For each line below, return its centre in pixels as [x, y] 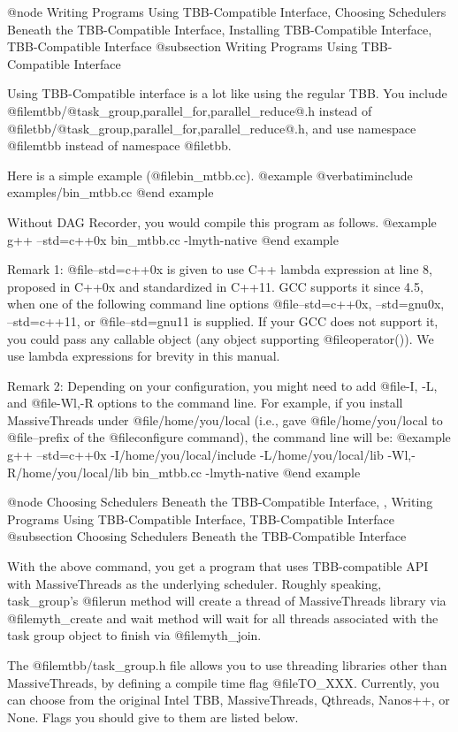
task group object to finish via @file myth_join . [134, 635]
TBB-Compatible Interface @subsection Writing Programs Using [183, 46]
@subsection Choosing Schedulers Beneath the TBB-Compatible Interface [207, 536]
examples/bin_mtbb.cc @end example [111, 192]
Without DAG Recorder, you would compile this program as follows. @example [222, 221]
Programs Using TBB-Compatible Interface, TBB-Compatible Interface [201, 518]
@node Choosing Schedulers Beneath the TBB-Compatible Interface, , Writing [220, 502]
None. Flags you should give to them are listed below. [153, 717]
